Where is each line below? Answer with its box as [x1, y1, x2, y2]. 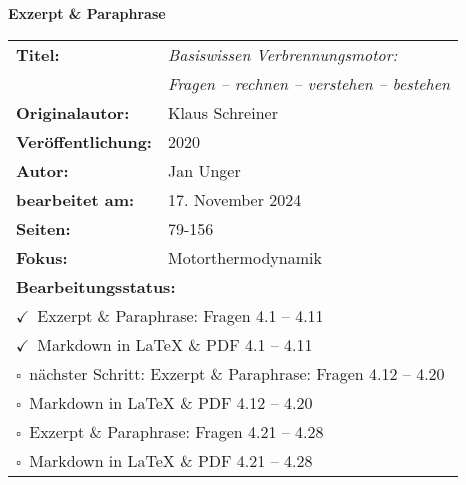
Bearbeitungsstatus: [16, 274, 176, 298]
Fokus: [16, 245, 68, 269]
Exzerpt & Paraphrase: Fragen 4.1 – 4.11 [37, 303, 324, 327]
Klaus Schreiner [167, 100, 278, 124]
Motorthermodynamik [167, 245, 322, 269]
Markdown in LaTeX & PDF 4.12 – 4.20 [29, 390, 313, 414]
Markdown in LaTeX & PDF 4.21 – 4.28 [29, 448, 313, 472]
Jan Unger [167, 158, 241, 182]
